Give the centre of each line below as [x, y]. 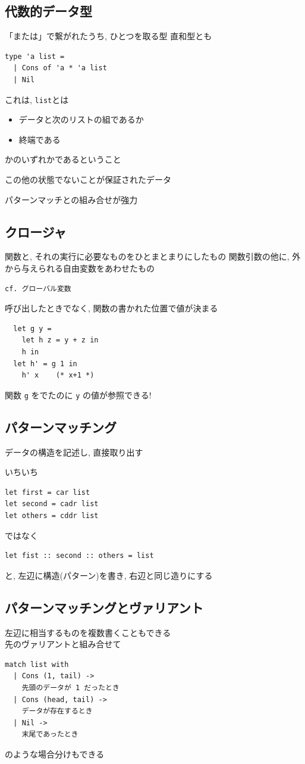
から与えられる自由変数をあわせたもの [80, 268]
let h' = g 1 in [45, 364]
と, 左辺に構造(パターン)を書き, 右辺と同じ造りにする [109, 575]
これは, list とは [37, 99]
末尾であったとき [50, 735]
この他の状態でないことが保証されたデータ [88, 180]
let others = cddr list [52, 515]
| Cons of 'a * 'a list [60, 68]
